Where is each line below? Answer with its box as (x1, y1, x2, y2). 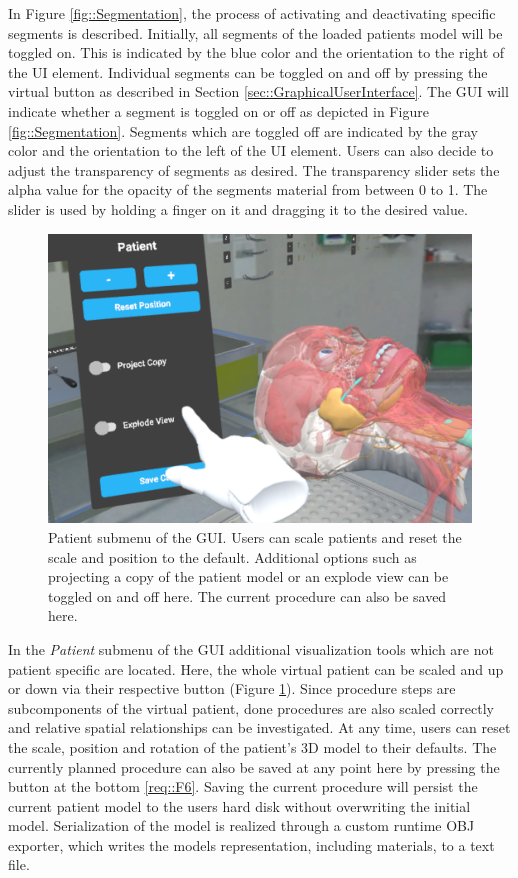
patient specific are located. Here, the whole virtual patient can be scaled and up (8, 658, 504, 679)
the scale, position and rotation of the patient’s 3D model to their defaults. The (8, 736, 497, 757)
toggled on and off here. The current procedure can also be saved (48, 585, 447, 606)
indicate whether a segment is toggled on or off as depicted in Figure (8, 100, 429, 121)
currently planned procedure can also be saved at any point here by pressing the (8, 756, 500, 777)
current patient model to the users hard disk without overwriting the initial (8, 795, 471, 816)
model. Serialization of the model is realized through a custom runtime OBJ (8, 815, 475, 836)
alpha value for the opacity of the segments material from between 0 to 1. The (8, 179, 488, 200)
